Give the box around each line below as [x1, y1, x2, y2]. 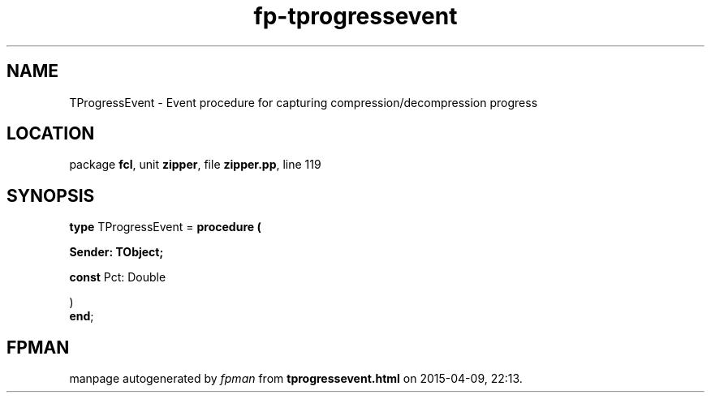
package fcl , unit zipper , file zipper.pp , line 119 [69, 157, 321, 172]
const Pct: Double [69, 270, 166, 285]
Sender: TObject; [69, 245, 164, 260]
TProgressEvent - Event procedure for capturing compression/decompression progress [69, 95, 538, 109]
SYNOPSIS [6, 185, 95, 206]
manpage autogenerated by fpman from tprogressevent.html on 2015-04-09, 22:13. [69, 371, 523, 386]
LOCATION [6, 123, 95, 144]
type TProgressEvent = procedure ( [69, 220, 261, 234]
